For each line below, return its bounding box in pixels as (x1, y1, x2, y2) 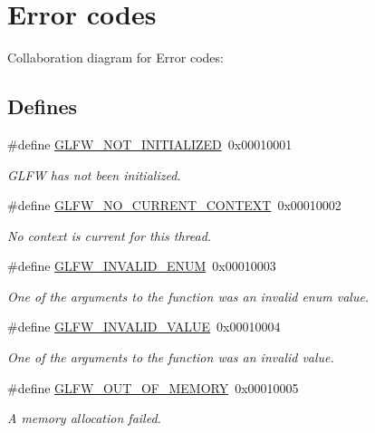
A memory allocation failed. (7, 409, 161, 428)
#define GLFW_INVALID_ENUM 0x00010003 (7, 256, 276, 275)
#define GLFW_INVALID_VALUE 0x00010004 (7, 317, 281, 336)
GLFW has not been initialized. (7, 165, 181, 184)
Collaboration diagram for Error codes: (7, 48, 224, 67)
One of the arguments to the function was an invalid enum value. (7, 286, 370, 305)
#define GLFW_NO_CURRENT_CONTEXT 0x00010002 (7, 196, 341, 215)
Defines (7, 92, 78, 120)
